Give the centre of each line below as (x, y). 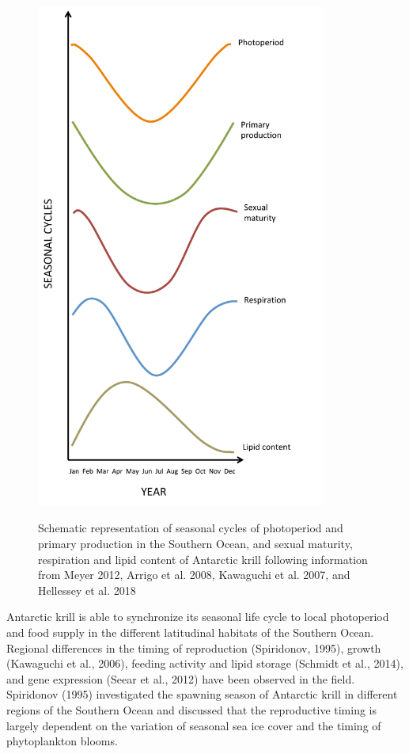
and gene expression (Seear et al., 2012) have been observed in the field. (181, 678)
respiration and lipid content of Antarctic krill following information (203, 559)
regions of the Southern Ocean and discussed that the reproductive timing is (192, 709)
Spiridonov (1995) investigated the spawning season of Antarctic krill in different (202, 694)
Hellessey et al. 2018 (87, 590)
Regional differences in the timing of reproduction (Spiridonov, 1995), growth (194, 647)
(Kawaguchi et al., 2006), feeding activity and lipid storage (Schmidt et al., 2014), (205, 663)
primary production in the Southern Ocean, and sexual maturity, (195, 544)
